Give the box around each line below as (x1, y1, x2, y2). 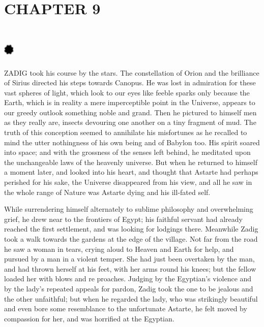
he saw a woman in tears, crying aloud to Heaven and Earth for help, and (4, 243, 234, 254)
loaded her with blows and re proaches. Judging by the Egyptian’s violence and (4, 273, 252, 284)
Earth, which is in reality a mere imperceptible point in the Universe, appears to (4, 97, 255, 108)
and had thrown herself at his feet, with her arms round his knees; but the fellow (4, 263, 256, 274)
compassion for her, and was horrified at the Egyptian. (4, 313, 174, 323)
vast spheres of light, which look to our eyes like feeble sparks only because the (4, 87, 250, 97)
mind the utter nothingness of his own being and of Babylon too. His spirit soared (4, 137, 260, 147)
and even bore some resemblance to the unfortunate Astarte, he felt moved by (4, 303, 247, 314)
